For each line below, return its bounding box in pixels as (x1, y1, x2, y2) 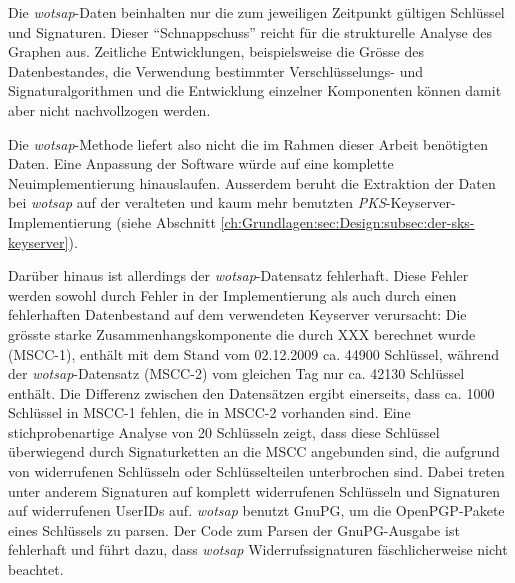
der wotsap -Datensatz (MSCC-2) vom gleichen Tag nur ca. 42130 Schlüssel (8, 363, 465, 384)
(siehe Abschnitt (116, 211, 216, 232)
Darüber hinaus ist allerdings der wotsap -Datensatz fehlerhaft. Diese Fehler (8, 265, 469, 286)
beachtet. (8, 559, 64, 580)
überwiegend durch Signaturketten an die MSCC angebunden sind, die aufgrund (8, 441, 500, 462)
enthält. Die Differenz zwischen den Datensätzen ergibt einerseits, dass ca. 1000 (8, 382, 495, 403)
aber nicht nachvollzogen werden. (8, 99, 211, 120)
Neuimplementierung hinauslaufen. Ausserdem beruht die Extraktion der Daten (8, 172, 496, 193)
